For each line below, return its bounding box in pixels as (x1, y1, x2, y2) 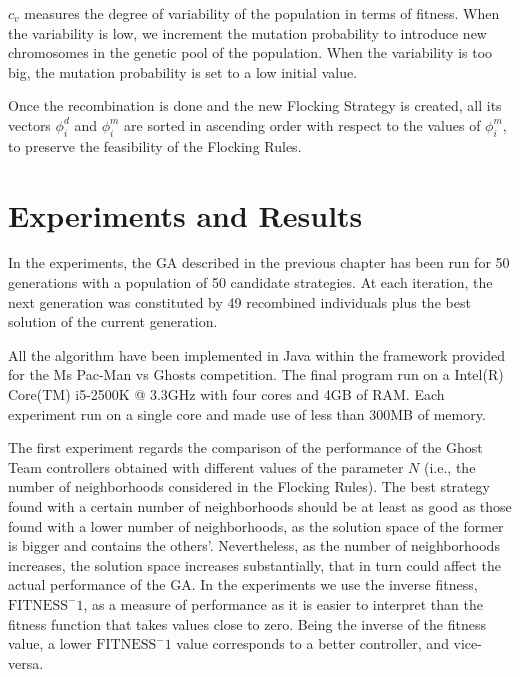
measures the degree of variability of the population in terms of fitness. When (24, 3, 500, 23)
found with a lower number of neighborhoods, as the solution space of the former (8, 515, 504, 536)
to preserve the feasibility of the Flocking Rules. (8, 135, 302, 156)
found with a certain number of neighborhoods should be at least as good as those (8, 496, 512, 517)
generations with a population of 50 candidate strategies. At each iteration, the (8, 272, 493, 293)
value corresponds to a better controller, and (176, 633, 449, 654)
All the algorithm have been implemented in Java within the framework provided (8, 344, 505, 365)
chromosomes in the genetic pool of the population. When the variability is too (8, 42, 493, 63)
